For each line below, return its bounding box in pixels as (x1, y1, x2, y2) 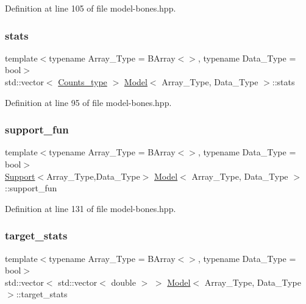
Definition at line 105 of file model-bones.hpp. (5, 2, 176, 14)
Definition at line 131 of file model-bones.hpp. (5, 202, 176, 214)
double (111, 275, 136, 288)
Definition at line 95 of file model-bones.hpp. (5, 96, 172, 108)
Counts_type (58, 76, 107, 88)
